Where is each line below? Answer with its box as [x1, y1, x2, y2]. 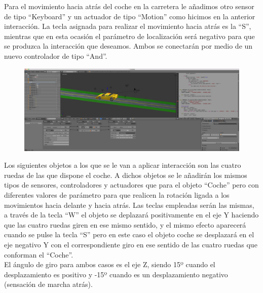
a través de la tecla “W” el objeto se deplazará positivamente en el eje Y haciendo [4, 209, 259, 220]
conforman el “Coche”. [4, 249, 73, 260]
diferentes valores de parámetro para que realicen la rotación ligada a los [4, 190, 230, 200]
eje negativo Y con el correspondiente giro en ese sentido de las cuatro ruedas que [4, 239, 257, 250]
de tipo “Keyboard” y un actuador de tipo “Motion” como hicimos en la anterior [4, 11, 255, 21]
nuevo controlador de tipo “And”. [4, 50, 107, 61]
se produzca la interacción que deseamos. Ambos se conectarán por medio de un [4, 41, 253, 51]
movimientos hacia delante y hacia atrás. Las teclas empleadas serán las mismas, [4, 199, 254, 210]
